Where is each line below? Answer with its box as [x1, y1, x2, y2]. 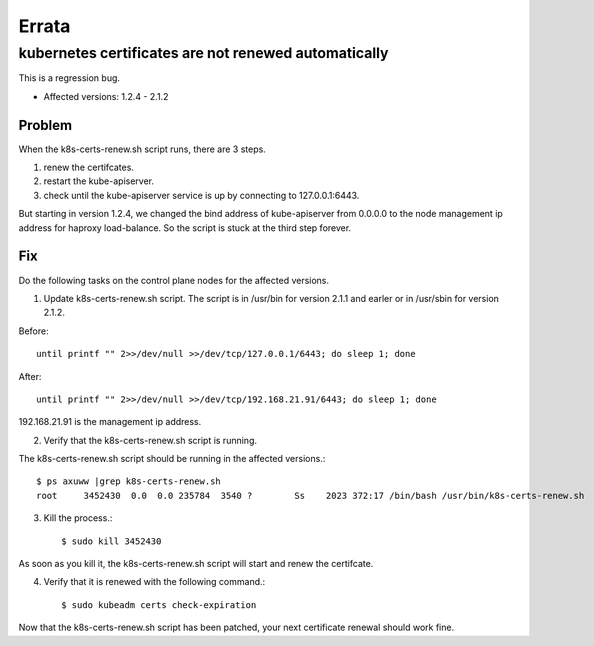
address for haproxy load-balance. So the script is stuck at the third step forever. [18, 221, 352, 234]
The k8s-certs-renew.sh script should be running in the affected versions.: [18, 453, 326, 465]
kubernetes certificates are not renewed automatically [18, 44, 389, 62]
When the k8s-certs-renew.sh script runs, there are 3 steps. [18, 143, 267, 155]
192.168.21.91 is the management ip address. [18, 416, 202, 428]
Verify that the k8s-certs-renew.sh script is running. [43, 434, 257, 446]
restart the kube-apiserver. [43, 175, 155, 187]
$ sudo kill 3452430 [61, 535, 162, 547]
